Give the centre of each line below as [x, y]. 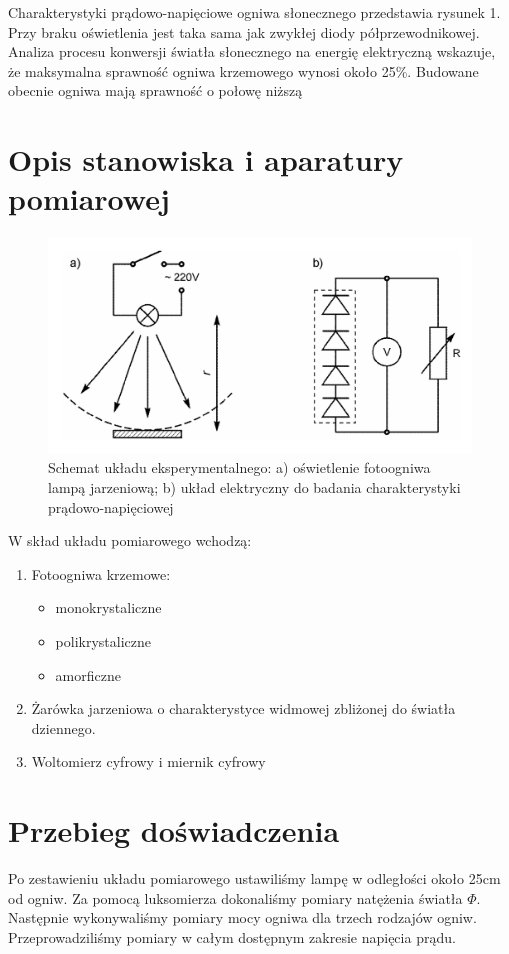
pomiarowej [89, 198]
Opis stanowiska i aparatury [206, 159]
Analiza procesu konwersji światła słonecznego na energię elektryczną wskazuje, [252, 51]
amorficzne [88, 674]
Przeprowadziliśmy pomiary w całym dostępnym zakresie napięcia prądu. [232, 936]
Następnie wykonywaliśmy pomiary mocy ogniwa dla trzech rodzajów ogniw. [242, 917]
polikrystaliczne [103, 640]
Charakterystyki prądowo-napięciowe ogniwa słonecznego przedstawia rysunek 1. [254, 12]
